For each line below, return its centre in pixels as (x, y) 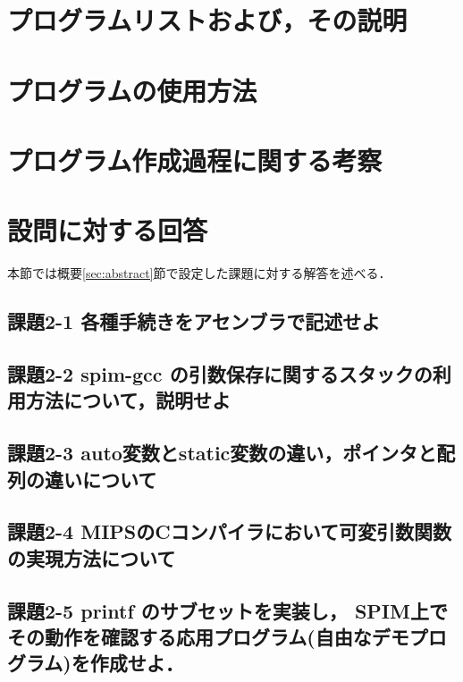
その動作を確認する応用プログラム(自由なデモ (208, 636)
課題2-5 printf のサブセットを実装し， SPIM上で (227, 610)
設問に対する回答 (108, 230)
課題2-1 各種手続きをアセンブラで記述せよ (194, 321)
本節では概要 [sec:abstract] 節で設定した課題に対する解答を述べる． (199, 273)
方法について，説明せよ (128, 400)
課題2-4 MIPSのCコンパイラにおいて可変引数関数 (230, 531)
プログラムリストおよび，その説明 (207, 20)
